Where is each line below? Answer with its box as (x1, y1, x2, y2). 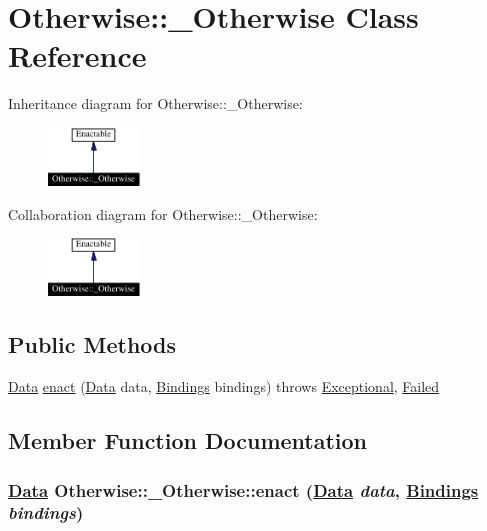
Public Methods (8, 329, 177, 360)
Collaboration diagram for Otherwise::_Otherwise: (8, 203, 318, 224)
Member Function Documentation (8, 425, 368, 456)
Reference (8, 35, 147, 76)
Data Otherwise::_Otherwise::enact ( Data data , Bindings (8, 477, 479, 502)
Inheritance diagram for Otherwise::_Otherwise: (8, 93, 303, 114)
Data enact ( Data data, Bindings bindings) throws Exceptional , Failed (8, 376, 440, 397)
